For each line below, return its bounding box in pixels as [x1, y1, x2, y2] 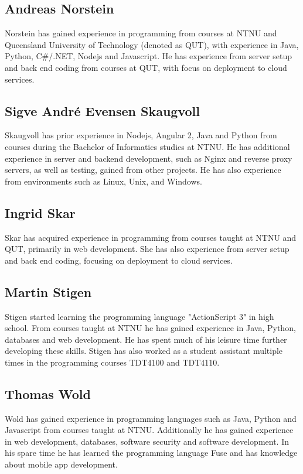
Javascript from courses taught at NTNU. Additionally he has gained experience [5, 424, 294, 436]
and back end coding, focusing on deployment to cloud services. [5, 254, 233, 266]
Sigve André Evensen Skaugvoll [5, 101, 200, 120]
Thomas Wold [5, 384, 91, 403]
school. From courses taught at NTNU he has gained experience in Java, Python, [5, 322, 296, 334]
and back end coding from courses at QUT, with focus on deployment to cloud [5, 61, 287, 73]
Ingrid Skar [5, 203, 76, 221]
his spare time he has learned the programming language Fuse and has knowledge [5, 446, 298, 459]
